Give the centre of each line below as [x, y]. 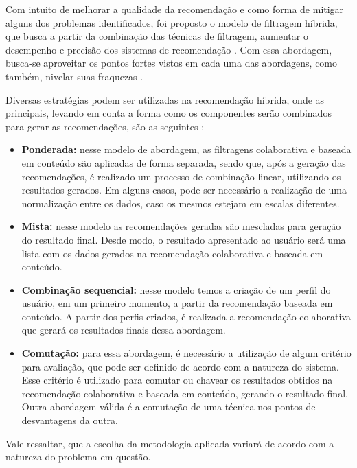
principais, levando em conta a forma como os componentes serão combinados [169, 113]
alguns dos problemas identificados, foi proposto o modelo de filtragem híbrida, [172, 22]
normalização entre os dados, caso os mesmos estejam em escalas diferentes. [181, 203]
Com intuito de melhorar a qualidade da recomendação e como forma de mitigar [175, 9]
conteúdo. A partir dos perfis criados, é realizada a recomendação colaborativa [186, 316]
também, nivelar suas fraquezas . [74, 76]
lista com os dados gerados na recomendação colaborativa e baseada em [172, 253]
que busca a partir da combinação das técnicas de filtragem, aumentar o [157, 36]
